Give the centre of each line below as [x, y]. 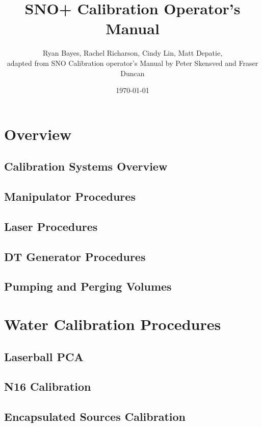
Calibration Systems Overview [86, 166]
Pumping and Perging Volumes [88, 286]
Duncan [133, 73]
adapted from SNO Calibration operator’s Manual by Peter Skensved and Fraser [133, 63]
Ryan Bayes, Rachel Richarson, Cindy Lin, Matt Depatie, [133, 53]
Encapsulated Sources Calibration [95, 417]
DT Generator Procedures [75, 256]
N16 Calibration [48, 386]
